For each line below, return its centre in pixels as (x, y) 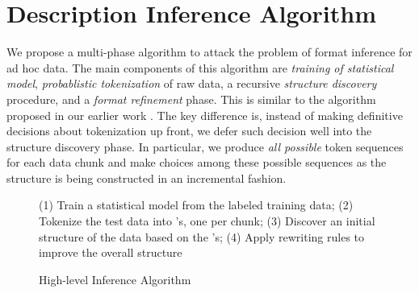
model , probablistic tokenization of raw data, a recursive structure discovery (192, 83)
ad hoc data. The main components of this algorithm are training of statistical (200, 67)
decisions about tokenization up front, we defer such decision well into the (189, 131)
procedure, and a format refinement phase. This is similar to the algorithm (191, 99)
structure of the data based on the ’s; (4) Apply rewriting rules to (202, 236)
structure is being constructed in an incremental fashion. (147, 177)
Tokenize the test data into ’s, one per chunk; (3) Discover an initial (207, 221)
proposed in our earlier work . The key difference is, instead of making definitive (205, 115)
